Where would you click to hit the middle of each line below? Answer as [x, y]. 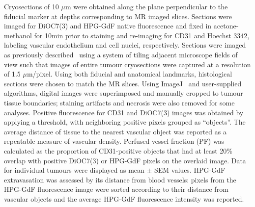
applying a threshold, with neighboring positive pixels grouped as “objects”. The [125, 122]
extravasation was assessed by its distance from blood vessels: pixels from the [120, 179]
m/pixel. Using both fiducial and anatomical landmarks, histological [129, 74]
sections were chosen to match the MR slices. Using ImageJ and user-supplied [123, 83]
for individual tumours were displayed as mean [74, 170]
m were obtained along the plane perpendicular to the [146, 6]
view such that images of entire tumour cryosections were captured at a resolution [127, 64]
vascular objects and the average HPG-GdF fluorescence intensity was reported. [124, 198]
